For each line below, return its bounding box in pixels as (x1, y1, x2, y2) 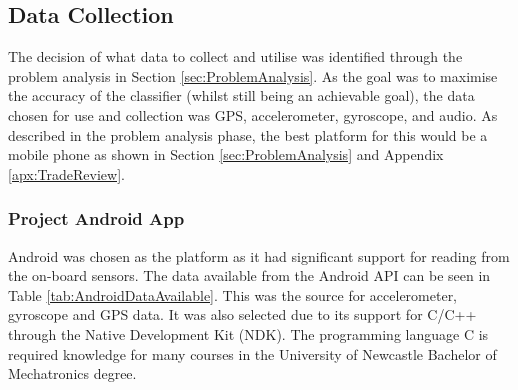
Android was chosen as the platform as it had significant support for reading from (8, 245, 510, 266)
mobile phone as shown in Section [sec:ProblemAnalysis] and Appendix (8, 144, 444, 165)
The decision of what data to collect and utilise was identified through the (8, 46, 463, 67)
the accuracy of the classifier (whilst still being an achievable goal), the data (8, 85, 475, 106)
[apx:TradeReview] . (8, 163, 125, 184)
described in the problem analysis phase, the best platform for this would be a (8, 124, 488, 145)
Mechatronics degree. (8, 363, 137, 384)
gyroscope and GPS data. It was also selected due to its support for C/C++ (8, 304, 477, 325)
